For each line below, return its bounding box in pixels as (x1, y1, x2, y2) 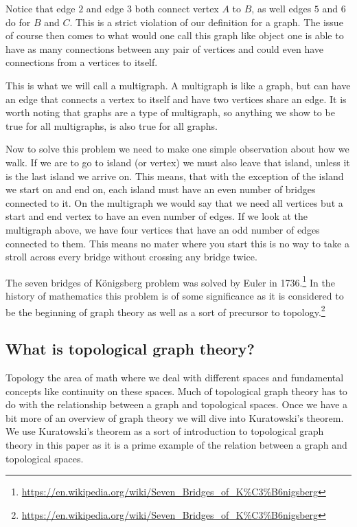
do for (5, 14, 31, 29)
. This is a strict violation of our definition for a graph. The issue (69, 14, 343, 29)
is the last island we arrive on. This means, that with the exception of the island (5, 168, 344, 183)
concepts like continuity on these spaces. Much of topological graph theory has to (5, 383, 347, 398)
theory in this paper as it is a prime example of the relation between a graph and (5, 437, 347, 451)
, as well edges (251, 1, 312, 15)
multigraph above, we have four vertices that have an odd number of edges (5, 222, 320, 236)
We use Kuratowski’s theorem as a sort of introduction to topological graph (5, 424, 324, 438)
